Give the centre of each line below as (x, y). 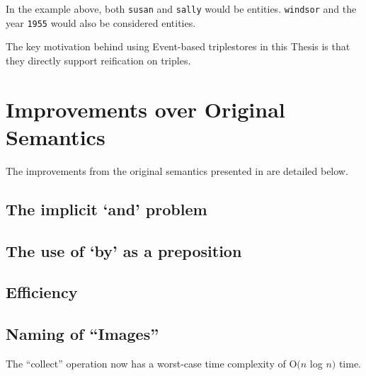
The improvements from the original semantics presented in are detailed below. (177, 170)
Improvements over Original (145, 109)
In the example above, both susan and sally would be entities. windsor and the (181, 8)
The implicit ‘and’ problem (107, 209)
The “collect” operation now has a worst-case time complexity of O (151, 363)
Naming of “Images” (82, 334)
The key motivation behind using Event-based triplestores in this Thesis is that (178, 46)
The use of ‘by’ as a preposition (124, 250)
